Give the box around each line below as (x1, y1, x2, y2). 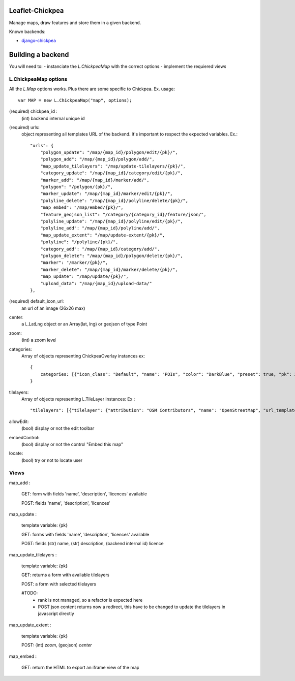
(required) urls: (9, 124, 39, 130)
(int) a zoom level (21, 337, 57, 343)
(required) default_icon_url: (9, 298, 64, 304)
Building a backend (9, 51, 69, 59)
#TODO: (21, 590, 38, 596)
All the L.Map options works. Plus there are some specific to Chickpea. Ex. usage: (9, 86, 175, 92)
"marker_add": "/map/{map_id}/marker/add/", (40, 177, 149, 183)
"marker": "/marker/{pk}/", (40, 260, 108, 265)
